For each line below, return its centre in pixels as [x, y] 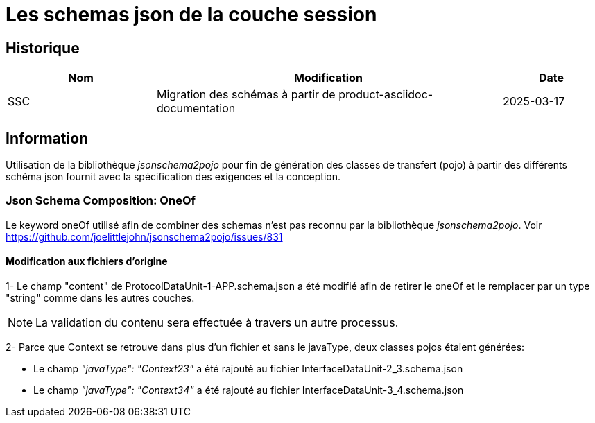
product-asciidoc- [386, 95]
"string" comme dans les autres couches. [100, 297]
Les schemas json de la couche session [191, 15]
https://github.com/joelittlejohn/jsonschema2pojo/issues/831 [144, 236]
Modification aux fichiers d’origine [87, 261]
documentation [196, 109]
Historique [43, 48]
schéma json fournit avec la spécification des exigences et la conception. [173, 177]
